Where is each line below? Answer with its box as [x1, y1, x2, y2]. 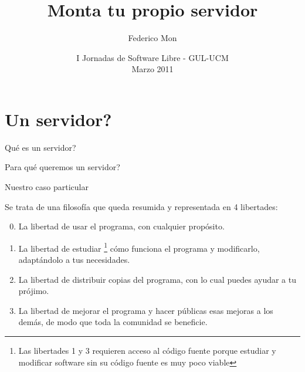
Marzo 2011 [131, 63, 174, 75]
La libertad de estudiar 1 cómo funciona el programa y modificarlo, [18, 240, 260, 254]
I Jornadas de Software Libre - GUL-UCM [76, 51, 229, 63]
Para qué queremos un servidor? [5, 161, 120, 173]
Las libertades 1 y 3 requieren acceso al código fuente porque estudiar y [18, 344, 276, 357]
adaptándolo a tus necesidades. [18, 253, 130, 266]
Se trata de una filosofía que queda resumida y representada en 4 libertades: [5, 200, 278, 212]
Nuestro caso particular [5, 181, 89, 193]
